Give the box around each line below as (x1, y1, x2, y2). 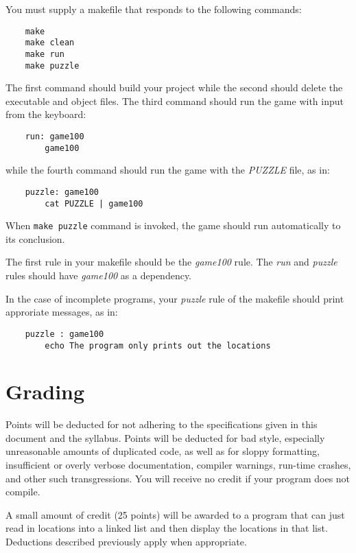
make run (25, 49, 64, 59)
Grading (5, 377, 85, 405)
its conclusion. (5, 231, 65, 246)
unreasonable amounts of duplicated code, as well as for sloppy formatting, (5, 444, 320, 458)
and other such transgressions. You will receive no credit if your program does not (5, 471, 351, 485)
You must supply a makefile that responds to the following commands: (5, 2, 302, 16)
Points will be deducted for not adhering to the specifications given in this (5, 417, 318, 432)
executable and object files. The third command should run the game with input (5, 93, 344, 108)
